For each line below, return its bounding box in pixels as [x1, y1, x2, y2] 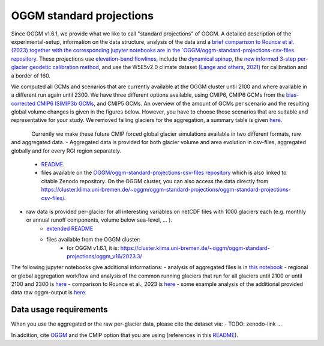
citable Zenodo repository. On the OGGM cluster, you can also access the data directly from [41, 177, 268, 184]
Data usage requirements [11, 305, 108, 315]
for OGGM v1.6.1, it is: [67, 244, 119, 252]
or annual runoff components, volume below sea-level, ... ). [26, 216, 172, 223]
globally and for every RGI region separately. [11, 147, 122, 154]
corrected [11, 100, 36, 107]
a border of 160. [11, 72, 51, 79]
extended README [46, 225, 94, 232]
